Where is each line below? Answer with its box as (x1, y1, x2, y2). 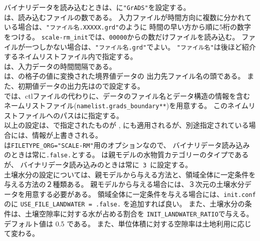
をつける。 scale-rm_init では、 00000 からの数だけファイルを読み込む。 (4, 31, 239, 42)
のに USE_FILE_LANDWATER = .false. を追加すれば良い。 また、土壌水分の (4, 198, 245, 209)
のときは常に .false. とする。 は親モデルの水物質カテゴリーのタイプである (4, 149, 249, 160)
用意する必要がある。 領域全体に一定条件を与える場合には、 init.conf (25, 188, 256, 199)
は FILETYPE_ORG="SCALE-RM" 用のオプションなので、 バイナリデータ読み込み (4, 139, 250, 150)
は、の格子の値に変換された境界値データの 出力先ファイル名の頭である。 (4, 71, 245, 81)
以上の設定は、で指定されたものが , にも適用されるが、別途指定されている (4, 120, 249, 130)
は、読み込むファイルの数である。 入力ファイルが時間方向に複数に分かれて (4, 12, 252, 22)
